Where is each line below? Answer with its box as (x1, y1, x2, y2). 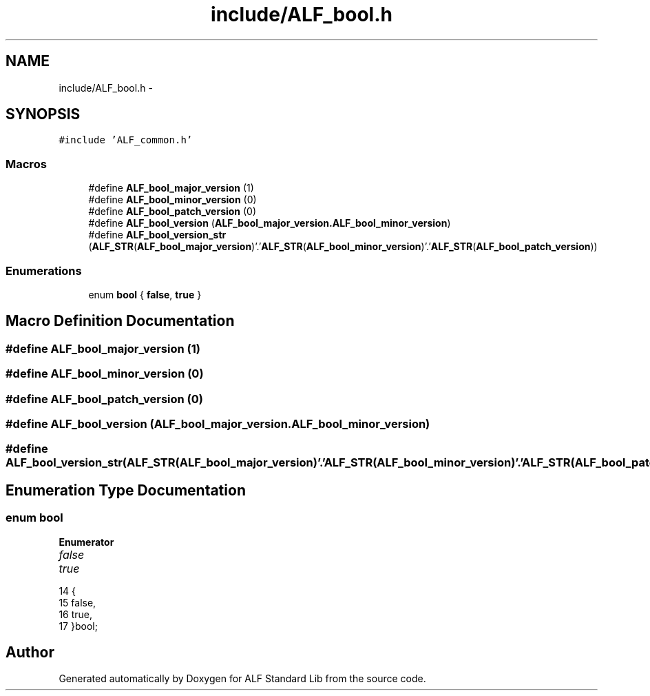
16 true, (59, 608, 93, 620)
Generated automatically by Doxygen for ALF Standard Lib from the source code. (59, 673, 426, 685)
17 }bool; (59, 620, 98, 632)
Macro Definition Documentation (6, 312, 235, 330)
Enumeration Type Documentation (6, 481, 246, 499)
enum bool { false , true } (88, 288, 202, 300)
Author (6, 643, 54, 661)
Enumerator (59, 535, 114, 548)
